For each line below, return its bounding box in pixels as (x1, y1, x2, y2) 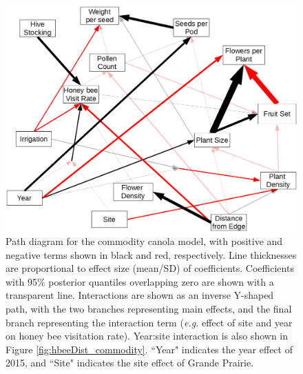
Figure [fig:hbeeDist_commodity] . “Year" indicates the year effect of (6, 342, 293, 356)
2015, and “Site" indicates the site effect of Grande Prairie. (6, 355, 254, 370)
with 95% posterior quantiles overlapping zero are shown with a (6, 274, 274, 288)
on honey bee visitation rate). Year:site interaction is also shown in (6, 328, 289, 343)
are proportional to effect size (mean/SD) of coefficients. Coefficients (6, 261, 294, 275)
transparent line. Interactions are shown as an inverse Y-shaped (6, 288, 274, 302)
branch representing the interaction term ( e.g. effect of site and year (6, 315, 293, 329)
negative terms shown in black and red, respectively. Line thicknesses (6, 247, 297, 262)
